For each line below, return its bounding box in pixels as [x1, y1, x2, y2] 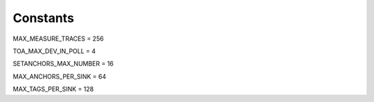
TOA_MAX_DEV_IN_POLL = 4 [12, 47, 96, 55]
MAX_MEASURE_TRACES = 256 [12, 34, 104, 43]
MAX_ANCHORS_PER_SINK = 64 [12, 72, 107, 81]
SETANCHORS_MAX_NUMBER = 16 [12, 59, 114, 68]
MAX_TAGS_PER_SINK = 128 [12, 85, 94, 93]
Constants [12, 10, 74, 25]
